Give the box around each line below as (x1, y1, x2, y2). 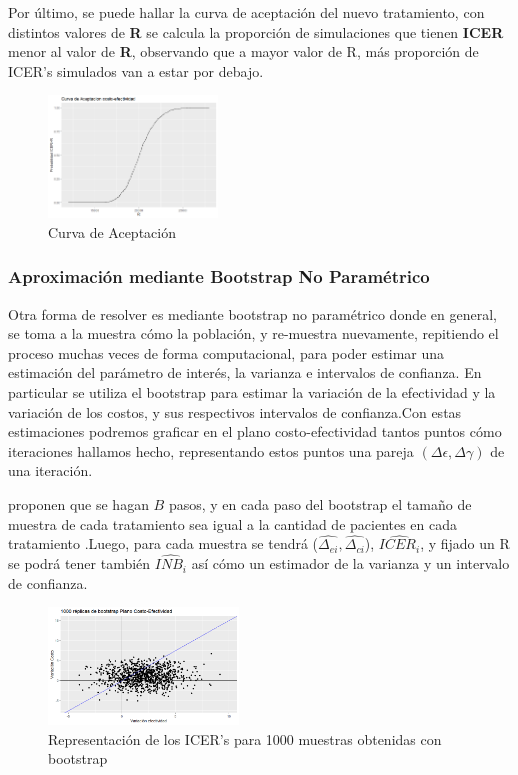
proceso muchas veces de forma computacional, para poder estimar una (8, 342, 445, 363)
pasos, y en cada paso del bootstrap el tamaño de (168, 493, 472, 514)
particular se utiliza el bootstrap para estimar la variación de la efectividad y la (8, 381, 496, 402)
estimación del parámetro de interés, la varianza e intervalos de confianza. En (8, 362, 482, 383)
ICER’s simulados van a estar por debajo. (8, 60, 264, 81)
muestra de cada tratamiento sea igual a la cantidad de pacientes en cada (8, 513, 458, 534)
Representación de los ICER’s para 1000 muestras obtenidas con (48, 728, 442, 749)
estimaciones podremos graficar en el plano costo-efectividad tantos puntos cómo (8, 421, 502, 442)
